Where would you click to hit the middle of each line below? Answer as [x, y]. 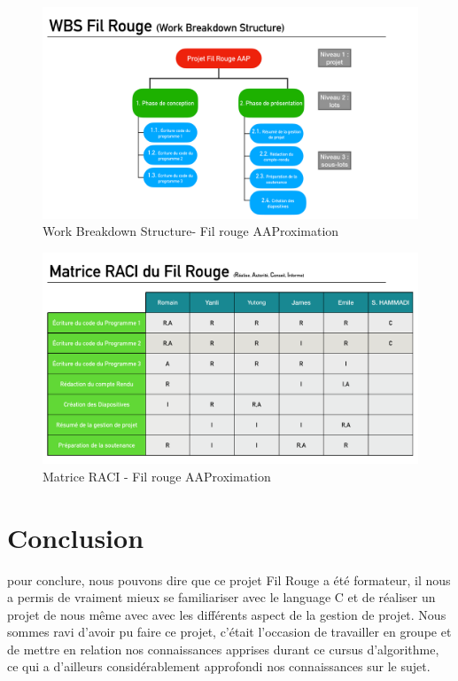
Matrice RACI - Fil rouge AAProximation [157, 476]
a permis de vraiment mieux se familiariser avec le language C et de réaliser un [221, 597]
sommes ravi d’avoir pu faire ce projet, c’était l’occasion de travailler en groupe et [229, 632]
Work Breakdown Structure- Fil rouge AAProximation [191, 231]
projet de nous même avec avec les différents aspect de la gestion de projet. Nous [227, 614]
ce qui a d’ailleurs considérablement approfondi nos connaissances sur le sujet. [219, 666]
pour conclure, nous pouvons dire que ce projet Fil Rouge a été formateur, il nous [229, 579]
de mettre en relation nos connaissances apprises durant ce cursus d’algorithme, [223, 649]
